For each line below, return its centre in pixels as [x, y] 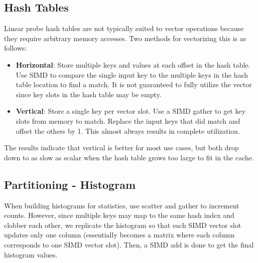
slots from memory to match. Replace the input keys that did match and [128, 120]
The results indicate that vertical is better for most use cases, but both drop [121, 148]
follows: [16, 48]
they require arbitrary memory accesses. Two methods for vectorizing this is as [125, 38]
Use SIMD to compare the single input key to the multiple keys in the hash [132, 74]
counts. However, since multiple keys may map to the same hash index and [119, 215]
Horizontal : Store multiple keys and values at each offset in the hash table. [133, 64]
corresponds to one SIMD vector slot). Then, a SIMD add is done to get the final [129, 244]
